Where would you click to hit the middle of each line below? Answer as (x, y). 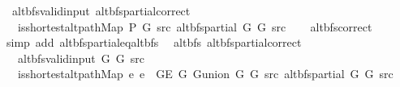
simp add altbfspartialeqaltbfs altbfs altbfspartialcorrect (154, 42)
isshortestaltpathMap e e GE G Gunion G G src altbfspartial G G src (205, 74)
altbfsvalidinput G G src (81, 58)
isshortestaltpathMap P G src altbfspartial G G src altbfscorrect (195, 26)
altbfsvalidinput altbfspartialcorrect (101, 10)
